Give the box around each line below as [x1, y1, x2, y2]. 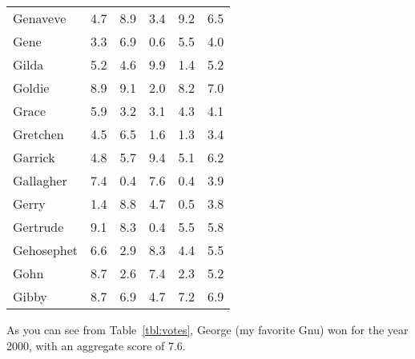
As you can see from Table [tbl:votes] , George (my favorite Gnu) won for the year [6, 321, 409, 337]
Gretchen [13, 125, 64, 143]
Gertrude [13, 217, 64, 236]
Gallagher [13, 171, 67, 189]
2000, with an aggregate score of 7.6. [6, 337, 186, 353]
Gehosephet [13, 241, 79, 259]
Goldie [13, 78, 50, 97]
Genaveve [13, 9, 66, 27]
